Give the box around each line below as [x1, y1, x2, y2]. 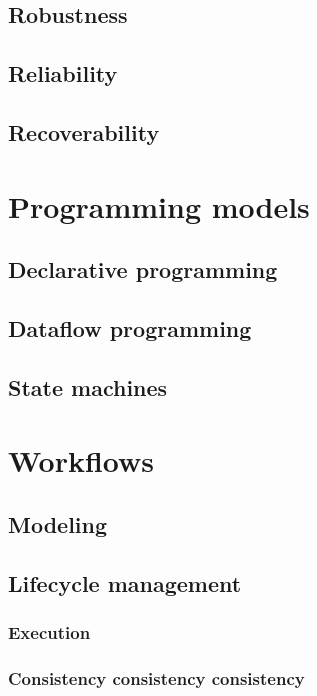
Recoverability [8, 116, 160, 147]
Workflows [8, 440, 155, 481]
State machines [8, 371, 168, 402]
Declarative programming [8, 254, 278, 285]
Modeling [8, 508, 108, 539]
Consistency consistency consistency [8, 665, 305, 690]
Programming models [8, 185, 310, 226]
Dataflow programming [8, 312, 252, 343]
